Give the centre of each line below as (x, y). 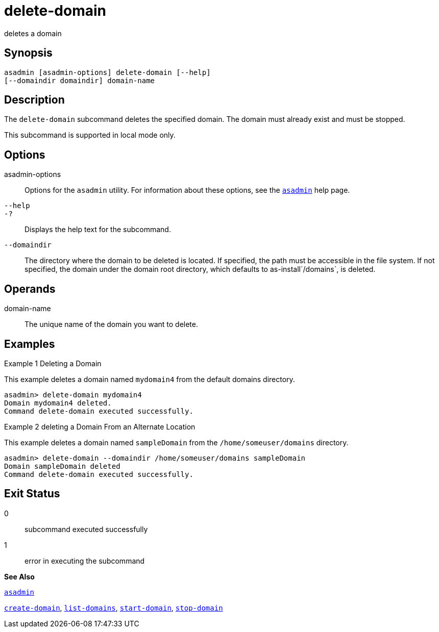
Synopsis (28, 53)
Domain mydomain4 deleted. (58, 403)
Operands (30, 289)
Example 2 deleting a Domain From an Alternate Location (100, 426)
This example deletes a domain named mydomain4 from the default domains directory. (150, 379)
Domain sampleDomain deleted (62, 466)
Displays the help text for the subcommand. (98, 230)
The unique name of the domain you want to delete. (111, 324)
